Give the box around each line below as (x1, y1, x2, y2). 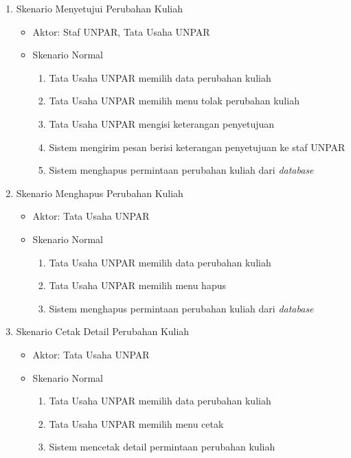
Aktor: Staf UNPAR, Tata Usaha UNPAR (32, 24, 210, 38)
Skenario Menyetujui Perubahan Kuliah (16, 1, 183, 15)
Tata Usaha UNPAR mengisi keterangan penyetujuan (49, 116, 275, 130)
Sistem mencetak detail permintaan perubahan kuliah (49, 439, 275, 454)
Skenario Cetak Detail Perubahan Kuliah (16, 324, 190, 339)
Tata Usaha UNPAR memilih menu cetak (49, 416, 224, 431)
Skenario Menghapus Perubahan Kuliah (16, 185, 183, 200)
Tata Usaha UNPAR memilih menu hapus (49, 278, 226, 293)
